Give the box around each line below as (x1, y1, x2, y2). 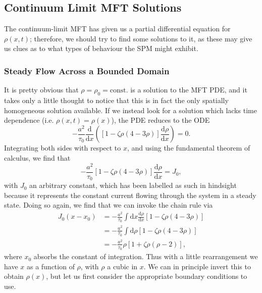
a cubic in (107, 261, 138, 271)
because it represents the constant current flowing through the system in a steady (4, 189, 256, 200)
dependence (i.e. (4, 115, 54, 125)
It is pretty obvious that (4, 84, 79, 95)
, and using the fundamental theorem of (127, 142, 250, 153)
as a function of (26, 261, 75, 271)
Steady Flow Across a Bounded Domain (4, 64, 170, 77)
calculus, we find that (4, 152, 71, 163)
